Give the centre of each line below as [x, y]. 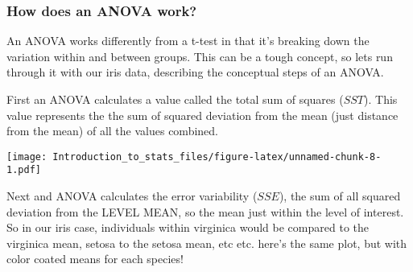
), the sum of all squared [340, 196]
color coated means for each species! [95, 259]
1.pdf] [24, 170]
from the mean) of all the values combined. [112, 131]
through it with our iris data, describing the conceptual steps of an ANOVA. [195, 72]
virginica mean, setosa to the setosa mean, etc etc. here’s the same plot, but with [207, 243]
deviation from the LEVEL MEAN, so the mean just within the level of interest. [205, 211]
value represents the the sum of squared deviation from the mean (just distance [202, 115]
